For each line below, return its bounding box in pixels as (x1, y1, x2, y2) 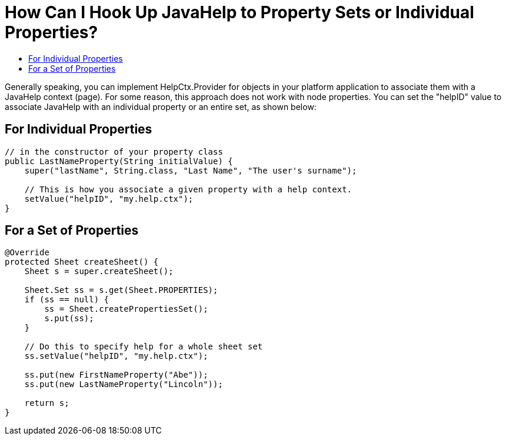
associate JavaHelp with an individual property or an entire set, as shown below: (5, 101, 317, 112)
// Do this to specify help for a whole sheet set (24, 342, 263, 352)
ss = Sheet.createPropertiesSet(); (44, 304, 208, 314)
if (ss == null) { (24, 295, 109, 305)
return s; (24, 398, 69, 408)
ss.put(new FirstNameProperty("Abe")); (24, 370, 208, 380)
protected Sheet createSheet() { (5, 257, 159, 267)
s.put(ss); (44, 314, 94, 324)
